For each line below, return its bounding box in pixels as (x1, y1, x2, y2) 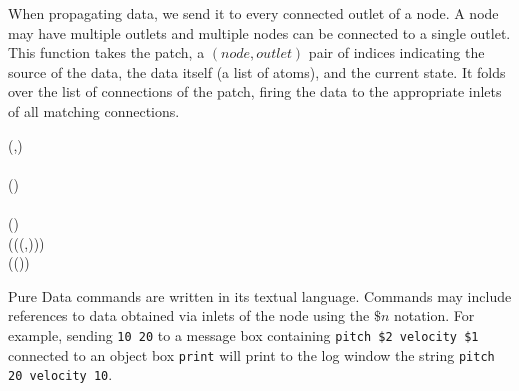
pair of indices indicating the (308, 42, 485, 63)
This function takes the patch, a (8, 42, 205, 63)
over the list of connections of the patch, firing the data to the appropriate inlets (8, 81, 502, 102)
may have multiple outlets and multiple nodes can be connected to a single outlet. (8, 22, 511, 43)
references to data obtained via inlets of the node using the (8, 305, 370, 326)
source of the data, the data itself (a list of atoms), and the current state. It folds (8, 61, 506, 82)
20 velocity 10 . (8, 364, 113, 385)
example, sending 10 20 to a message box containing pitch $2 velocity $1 (8, 324, 479, 345)
